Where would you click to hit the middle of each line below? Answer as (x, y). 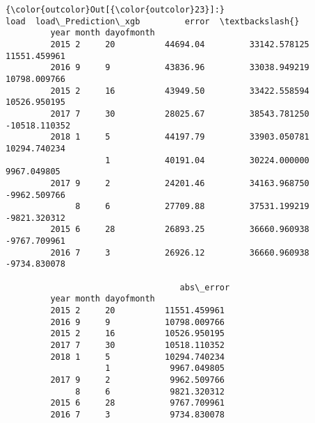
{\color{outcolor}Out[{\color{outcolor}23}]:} (115, 10)
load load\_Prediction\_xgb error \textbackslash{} (153, 21)
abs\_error (205, 287)
